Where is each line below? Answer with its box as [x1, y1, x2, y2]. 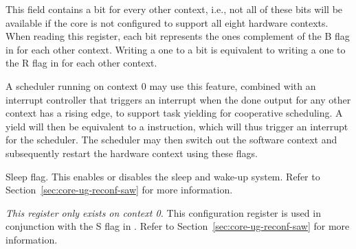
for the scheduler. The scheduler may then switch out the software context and [5, 132, 337, 147]
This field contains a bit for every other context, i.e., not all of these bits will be [5, 2, 343, 16]
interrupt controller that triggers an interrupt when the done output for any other [5, 92, 351, 106]
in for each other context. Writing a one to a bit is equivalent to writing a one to [5, 42, 346, 56]
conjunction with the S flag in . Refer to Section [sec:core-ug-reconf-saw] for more [5, 219, 350, 233]
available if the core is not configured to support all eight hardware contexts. [5, 15, 329, 29]
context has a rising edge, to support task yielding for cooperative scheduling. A [5, 106, 343, 120]
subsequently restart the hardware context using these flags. [5, 145, 258, 160]
